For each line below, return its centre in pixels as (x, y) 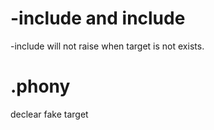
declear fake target (49, 114)
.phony (40, 86)
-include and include (98, 18)
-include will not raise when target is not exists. (107, 46)
